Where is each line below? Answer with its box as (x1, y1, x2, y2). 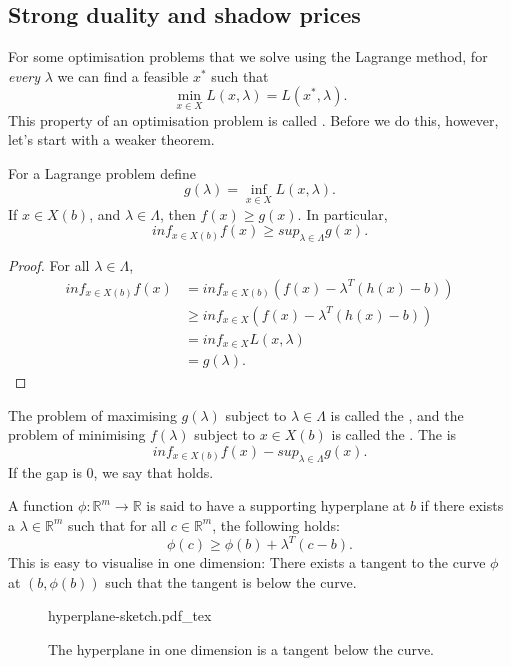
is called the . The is (331, 424, 457, 445)
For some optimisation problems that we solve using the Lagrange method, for (8, 46, 488, 67)
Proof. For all (8, 255, 90, 275)
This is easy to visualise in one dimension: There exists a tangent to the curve (8, 552, 486, 573)
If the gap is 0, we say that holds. (8, 461, 214, 482)
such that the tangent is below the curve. (105, 571, 357, 592)
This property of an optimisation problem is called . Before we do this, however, (8, 109, 499, 130)
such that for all (67, 514, 167, 535)
